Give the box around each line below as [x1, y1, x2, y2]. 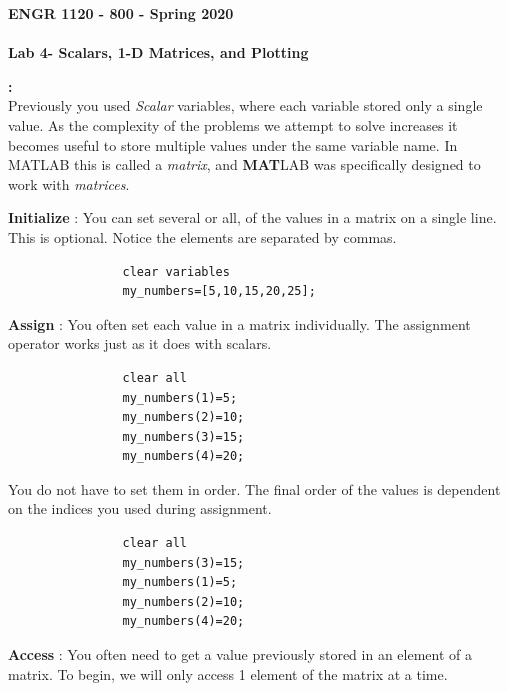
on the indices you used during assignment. [8, 498, 272, 519]
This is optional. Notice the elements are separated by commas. [8, 226, 397, 247]
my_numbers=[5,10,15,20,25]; [122, 284, 316, 299]
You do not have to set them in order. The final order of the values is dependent [8, 478, 501, 499]
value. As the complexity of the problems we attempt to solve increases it [8, 114, 458, 135]
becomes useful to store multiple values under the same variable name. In [8, 134, 458, 155]
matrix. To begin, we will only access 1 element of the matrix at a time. [8, 663, 448, 684]
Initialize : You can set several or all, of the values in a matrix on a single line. [8, 207, 497, 228]
